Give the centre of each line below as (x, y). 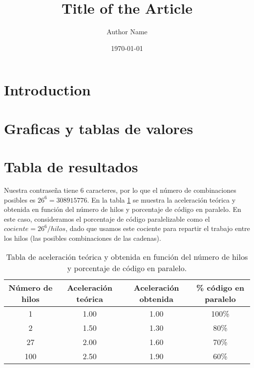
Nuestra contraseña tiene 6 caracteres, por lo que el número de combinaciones (120, 190)
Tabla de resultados (71, 167)
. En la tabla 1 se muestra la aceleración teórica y (161, 199)
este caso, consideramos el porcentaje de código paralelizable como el (107, 218)
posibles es (20, 199)
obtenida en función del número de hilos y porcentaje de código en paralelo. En (123, 209)
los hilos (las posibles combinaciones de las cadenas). (83, 238)
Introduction (47, 90)
